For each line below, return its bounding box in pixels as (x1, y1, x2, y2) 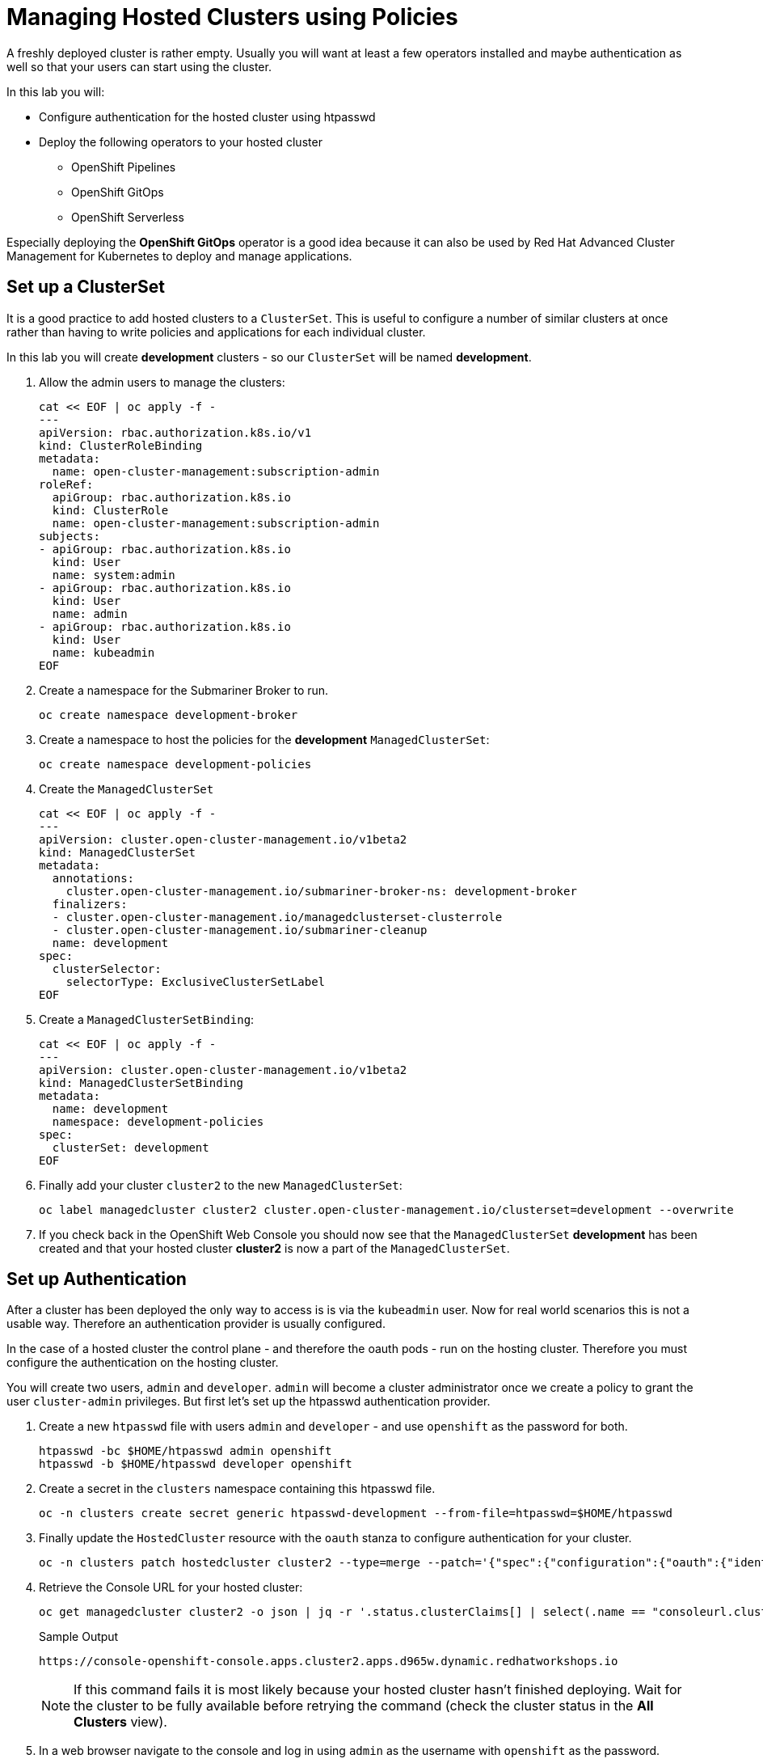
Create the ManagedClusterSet (39, 781, 214, 796)
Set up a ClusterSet (6, 277, 165, 298)
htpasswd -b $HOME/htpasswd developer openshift (39, 1457, 352, 1471)
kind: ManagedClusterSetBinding (39, 1076, 243, 1089)
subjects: (39, 529, 100, 543)
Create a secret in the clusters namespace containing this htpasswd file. (39, 1482, 436, 1496)
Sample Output (39, 1630, 119, 1644)
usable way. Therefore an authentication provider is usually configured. (6, 1317, 386, 1331)
